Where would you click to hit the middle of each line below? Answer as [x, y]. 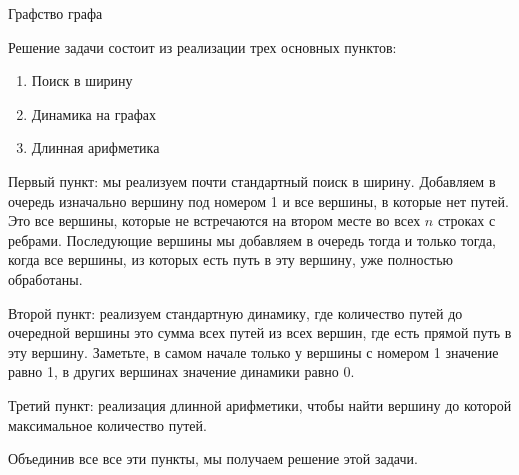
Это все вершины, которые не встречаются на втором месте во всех [214, 220]
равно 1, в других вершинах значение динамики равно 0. [181, 371]
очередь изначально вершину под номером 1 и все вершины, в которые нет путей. [258, 200]
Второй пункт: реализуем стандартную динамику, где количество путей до [235, 312]
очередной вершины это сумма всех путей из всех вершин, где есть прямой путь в [260, 332]
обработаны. [45, 278]
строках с [466, 220]
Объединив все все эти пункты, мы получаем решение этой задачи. [213, 458]
